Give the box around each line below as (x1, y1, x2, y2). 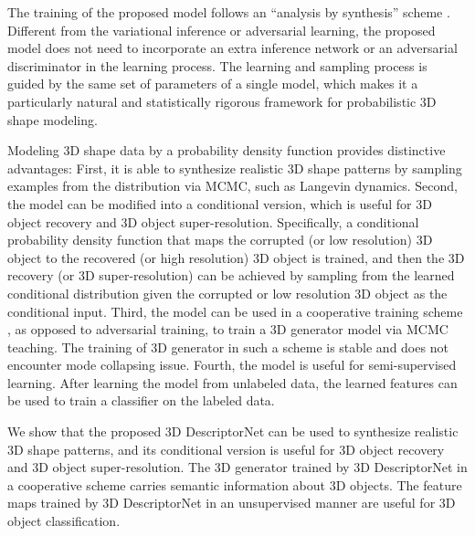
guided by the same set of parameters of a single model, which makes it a (7, 74, 418, 93)
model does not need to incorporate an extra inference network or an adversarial (7, 38, 458, 58)
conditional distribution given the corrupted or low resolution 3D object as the (7, 283, 448, 302)
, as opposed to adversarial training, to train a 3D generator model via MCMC (7, 320, 449, 339)
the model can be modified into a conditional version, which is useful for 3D (7, 194, 432, 213)
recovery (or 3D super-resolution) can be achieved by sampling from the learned (7, 266, 455, 285)
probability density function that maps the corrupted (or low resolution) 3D (7, 230, 433, 249)
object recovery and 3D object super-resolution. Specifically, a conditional (7, 212, 419, 231)
